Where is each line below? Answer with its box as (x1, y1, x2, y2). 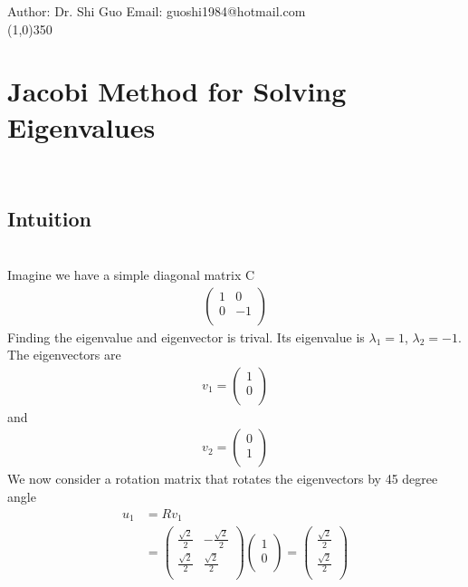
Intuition (7, 205, 91, 233)
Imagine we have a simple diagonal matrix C (7, 265, 255, 284)
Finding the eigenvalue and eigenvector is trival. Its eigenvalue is (7, 327, 365, 346)
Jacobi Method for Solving (7, 72, 347, 110)
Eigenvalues (7, 108, 156, 145)
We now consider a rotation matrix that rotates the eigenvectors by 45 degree (7, 469, 438, 488)
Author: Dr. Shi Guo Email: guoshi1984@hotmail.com (7, 2, 306, 20)
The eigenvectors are (7, 345, 121, 364)
